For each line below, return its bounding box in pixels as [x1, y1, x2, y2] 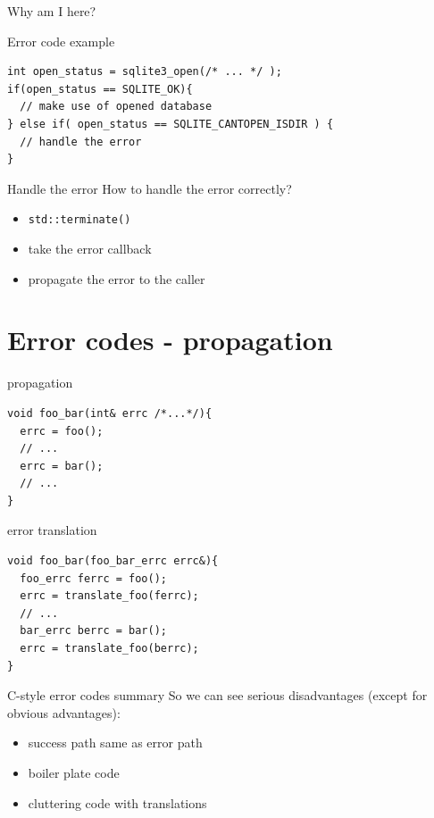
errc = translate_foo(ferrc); [20, 589, 199, 603]
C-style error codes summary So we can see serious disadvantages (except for [7, 686, 428, 705]
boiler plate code [28, 764, 120, 781]
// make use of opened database [20, 100, 213, 113]
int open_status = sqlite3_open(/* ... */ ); [7, 65, 282, 79]
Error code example [7, 31, 115, 50]
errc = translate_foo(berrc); [20, 642, 199, 655]
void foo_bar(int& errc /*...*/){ [7, 406, 213, 420]
